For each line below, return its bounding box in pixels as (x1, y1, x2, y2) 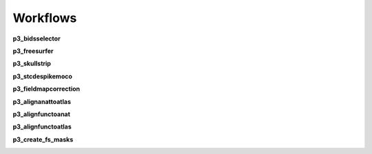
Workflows (12, 10, 77, 25)
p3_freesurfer (12, 47, 54, 55)
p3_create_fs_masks (12, 135, 74, 144)
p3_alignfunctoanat (12, 110, 70, 118)
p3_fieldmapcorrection (12, 85, 81, 93)
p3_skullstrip (12, 59, 52, 68)
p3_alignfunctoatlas (12, 122, 72, 131)
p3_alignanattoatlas (12, 97, 72, 106)
